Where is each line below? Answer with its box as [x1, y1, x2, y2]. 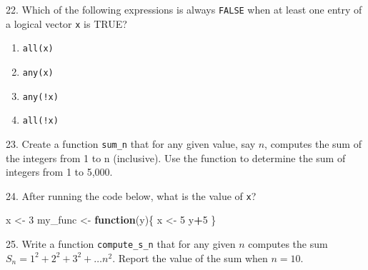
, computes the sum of [264, 136, 362, 151]
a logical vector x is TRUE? [6, 16, 127, 31]
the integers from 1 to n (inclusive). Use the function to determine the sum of [6, 150, 346, 165]
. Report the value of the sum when [112, 250, 268, 265]
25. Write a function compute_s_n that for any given [6, 236, 236, 251]
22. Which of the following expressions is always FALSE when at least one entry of [6, 2, 362, 16]
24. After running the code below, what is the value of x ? [6, 188, 257, 203]
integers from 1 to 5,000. [6, 164, 113, 179]
